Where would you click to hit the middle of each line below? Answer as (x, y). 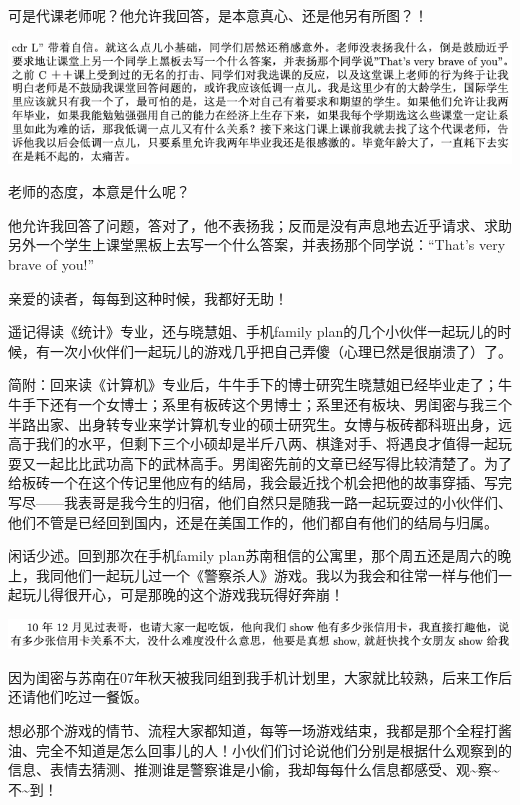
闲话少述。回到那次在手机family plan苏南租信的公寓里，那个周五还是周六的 (253, 555)
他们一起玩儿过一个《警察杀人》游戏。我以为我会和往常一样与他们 (280, 574)
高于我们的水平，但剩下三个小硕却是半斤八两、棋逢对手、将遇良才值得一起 (253, 443)
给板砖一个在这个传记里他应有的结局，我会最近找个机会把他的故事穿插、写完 (260, 482)
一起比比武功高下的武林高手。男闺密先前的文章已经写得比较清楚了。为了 (273, 462)
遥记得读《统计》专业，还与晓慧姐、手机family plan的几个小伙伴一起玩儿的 (253, 331)
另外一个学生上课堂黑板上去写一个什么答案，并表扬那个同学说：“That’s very (257, 244)
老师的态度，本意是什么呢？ (99, 191)
